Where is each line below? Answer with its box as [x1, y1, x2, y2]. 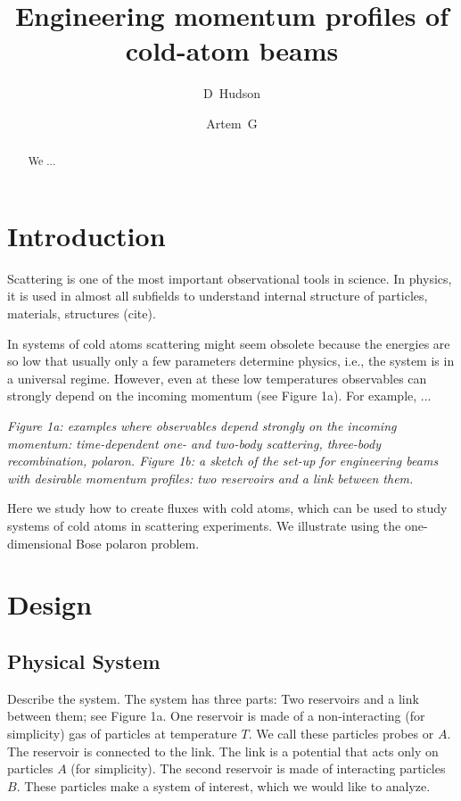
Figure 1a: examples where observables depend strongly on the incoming [7, 417, 397, 435]
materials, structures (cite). [7, 304, 156, 323]
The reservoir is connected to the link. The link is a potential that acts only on [7, 741, 439, 760]
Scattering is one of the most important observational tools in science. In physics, [7, 268, 452, 287]
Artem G [206, 113, 258, 132]
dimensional [7, 533, 72, 552]
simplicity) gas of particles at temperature [7, 723, 237, 742]
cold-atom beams [125, 32, 339, 69]
